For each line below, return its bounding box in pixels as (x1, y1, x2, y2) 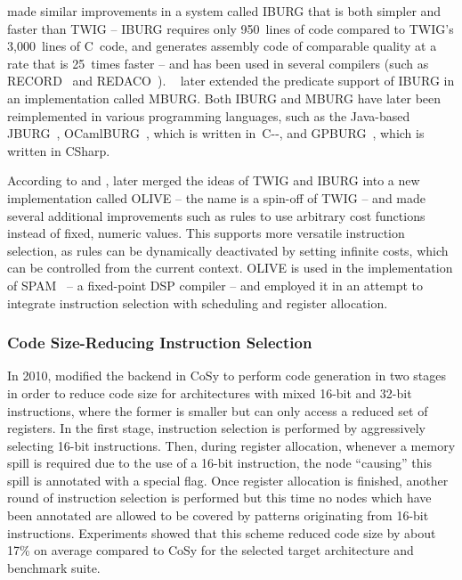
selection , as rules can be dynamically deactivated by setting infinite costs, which (7, 241, 449, 259)
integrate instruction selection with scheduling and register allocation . (7, 293, 388, 312)
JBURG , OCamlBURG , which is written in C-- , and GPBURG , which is (7, 124, 425, 143)
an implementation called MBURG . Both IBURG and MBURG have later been (7, 88, 442, 107)
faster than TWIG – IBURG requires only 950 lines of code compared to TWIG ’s (7, 19, 454, 37)
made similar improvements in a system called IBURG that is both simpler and (7, 2, 442, 20)
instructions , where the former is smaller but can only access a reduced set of (7, 401, 428, 420)
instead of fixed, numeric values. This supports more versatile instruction (7, 224, 405, 242)
